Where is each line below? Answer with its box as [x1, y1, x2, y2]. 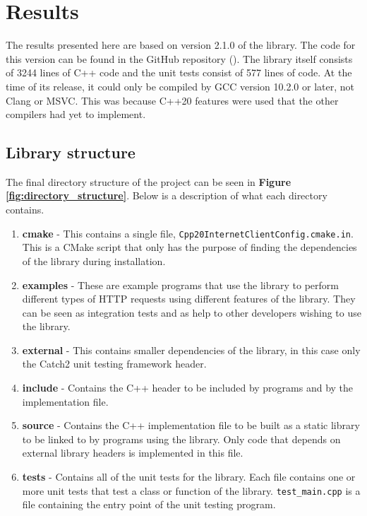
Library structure [6, 141, 136, 163]
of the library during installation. [22, 253, 166, 268]
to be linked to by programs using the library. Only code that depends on [22, 431, 341, 446]
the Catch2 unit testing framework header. [22, 356, 207, 371]
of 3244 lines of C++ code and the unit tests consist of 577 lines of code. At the [6, 65, 352, 80]
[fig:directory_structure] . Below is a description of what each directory [6, 188, 327, 203]
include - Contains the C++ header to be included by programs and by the [22, 380, 354, 395]
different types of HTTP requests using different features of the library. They [22, 291, 356, 306]
